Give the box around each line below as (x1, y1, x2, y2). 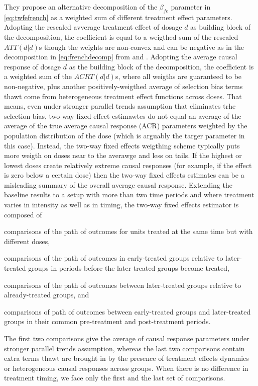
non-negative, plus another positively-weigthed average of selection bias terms (4, 81, 243, 91)
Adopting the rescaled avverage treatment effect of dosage (4, 22, 182, 32)
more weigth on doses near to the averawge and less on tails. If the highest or (4, 150, 242, 161)
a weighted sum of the (4, 71, 72, 82)
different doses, (4, 236, 50, 246)
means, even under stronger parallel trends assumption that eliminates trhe (4, 101, 236, 111)
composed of (4, 209, 42, 219)
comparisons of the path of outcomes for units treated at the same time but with (4, 226, 253, 237)
